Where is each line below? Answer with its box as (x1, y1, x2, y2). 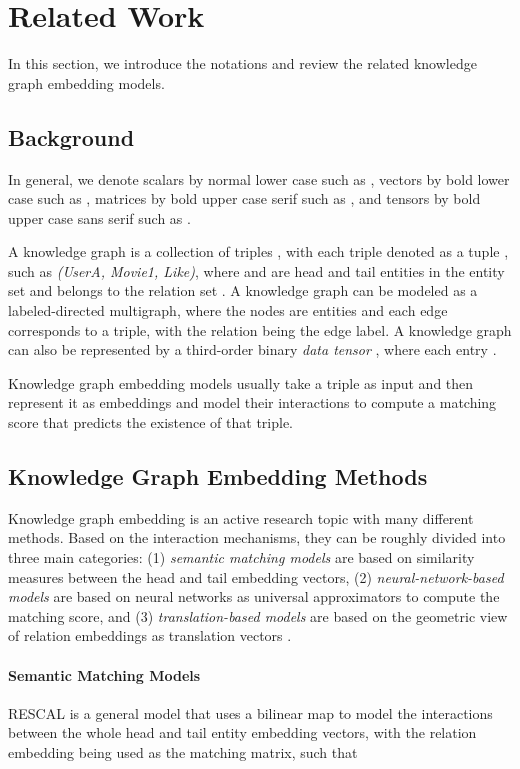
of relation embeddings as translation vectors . (8, 625, 292, 646)
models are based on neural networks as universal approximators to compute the (8, 586, 500, 607)
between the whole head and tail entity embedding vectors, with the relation (8, 722, 477, 743)
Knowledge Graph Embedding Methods (8, 461, 428, 492)
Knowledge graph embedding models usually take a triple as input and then (8, 372, 474, 393)
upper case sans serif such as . (8, 207, 191, 228)
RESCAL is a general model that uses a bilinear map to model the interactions (8, 702, 493, 723)
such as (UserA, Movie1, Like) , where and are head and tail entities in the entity (8, 260, 505, 281)
